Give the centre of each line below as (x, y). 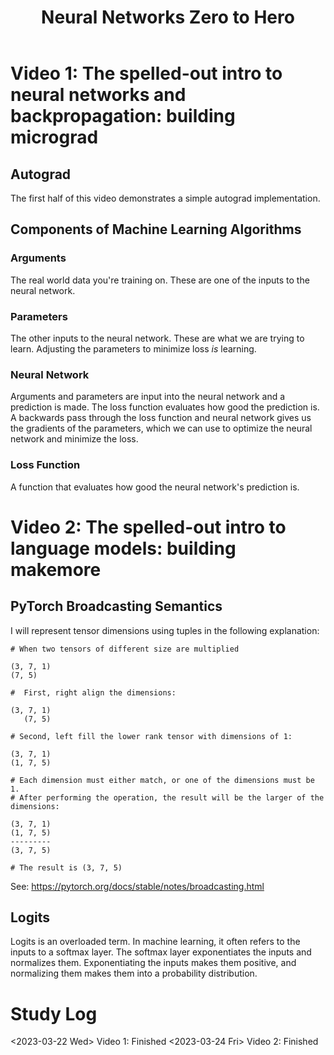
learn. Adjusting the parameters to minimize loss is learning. (133, 348)
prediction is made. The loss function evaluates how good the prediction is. (165, 407)
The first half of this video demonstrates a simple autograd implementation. (165, 198)
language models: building (123, 548)
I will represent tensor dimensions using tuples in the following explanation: (165, 630)
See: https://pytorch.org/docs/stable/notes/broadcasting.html (137, 886)
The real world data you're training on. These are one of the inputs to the (160, 280)
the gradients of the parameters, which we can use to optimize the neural (161, 428)
